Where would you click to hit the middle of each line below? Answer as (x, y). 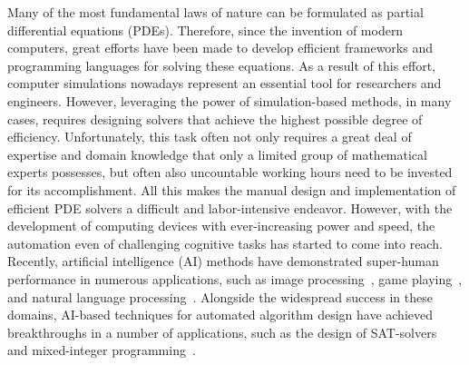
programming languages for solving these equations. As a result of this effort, (222, 65)
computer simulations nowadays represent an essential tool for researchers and (225, 83)
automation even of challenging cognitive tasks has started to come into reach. (225, 243)
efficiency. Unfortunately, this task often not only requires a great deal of (210, 137)
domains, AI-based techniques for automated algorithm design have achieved (220, 315)
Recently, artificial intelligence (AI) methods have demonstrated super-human (223, 261)
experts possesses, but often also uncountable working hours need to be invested (230, 172)
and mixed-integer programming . (102, 350)
